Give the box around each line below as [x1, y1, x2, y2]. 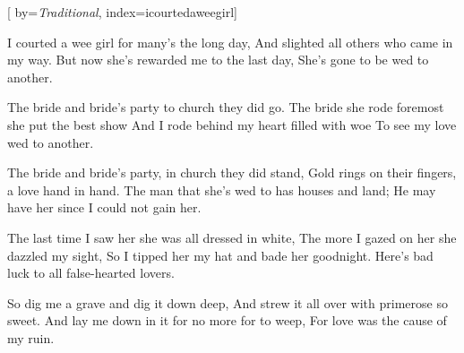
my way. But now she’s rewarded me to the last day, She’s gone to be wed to [7, 50, 429, 69]
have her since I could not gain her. [7, 198, 202, 217]
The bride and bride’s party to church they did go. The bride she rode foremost [7, 98, 444, 116]
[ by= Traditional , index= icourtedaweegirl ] [7, 3, 237, 21]
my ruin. [7, 328, 55, 347]
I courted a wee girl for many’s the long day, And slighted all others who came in [7, 32, 453, 51]
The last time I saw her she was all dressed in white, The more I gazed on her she [7, 228, 457, 246]
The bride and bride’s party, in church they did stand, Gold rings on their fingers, [7, 163, 457, 182]
